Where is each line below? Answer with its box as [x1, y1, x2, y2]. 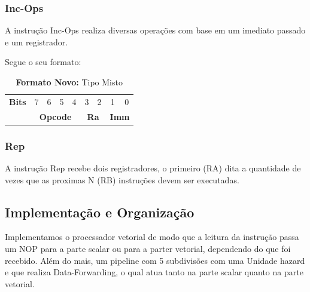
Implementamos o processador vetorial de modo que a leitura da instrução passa [5, 230, 299, 243]
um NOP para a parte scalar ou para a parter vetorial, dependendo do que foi [5, 242, 291, 254]
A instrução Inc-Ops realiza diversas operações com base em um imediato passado [5, 24, 306, 36]
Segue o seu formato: [5, 56, 81, 68]
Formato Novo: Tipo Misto [16, 76, 123, 88]
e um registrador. [5, 35, 68, 48]
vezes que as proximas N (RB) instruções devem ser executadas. [5, 173, 239, 186]
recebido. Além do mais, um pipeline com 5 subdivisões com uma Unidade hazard [5, 254, 305, 266]
